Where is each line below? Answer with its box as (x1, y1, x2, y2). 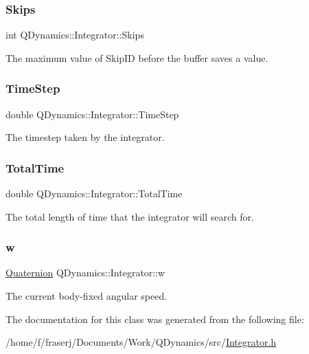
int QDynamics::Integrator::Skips (5, 27, 144, 42)
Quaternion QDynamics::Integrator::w (5, 265, 165, 280)
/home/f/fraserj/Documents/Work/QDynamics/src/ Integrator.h (5, 335, 277, 349)
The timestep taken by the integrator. (5, 130, 165, 144)
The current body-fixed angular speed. (5, 289, 168, 303)
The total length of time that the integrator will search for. (5, 209, 254, 223)
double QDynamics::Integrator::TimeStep (5, 107, 179, 121)
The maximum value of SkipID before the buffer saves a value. (5, 50, 268, 65)
